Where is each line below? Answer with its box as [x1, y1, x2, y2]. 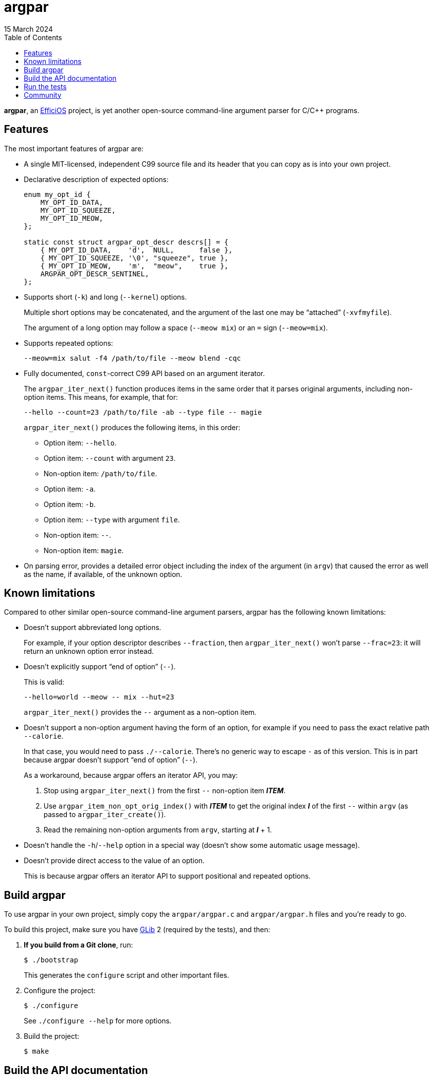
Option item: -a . [44, 484, 96, 493]
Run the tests [24, 82, 67, 91]
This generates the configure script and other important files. [24, 971, 229, 980]
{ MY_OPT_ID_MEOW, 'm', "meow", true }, [40, 261, 229, 270]
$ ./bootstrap [24, 956, 78, 964]
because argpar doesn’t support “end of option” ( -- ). [24, 756, 198, 764]
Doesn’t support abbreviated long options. [24, 623, 162, 632]
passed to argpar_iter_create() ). [44, 810, 166, 819]
